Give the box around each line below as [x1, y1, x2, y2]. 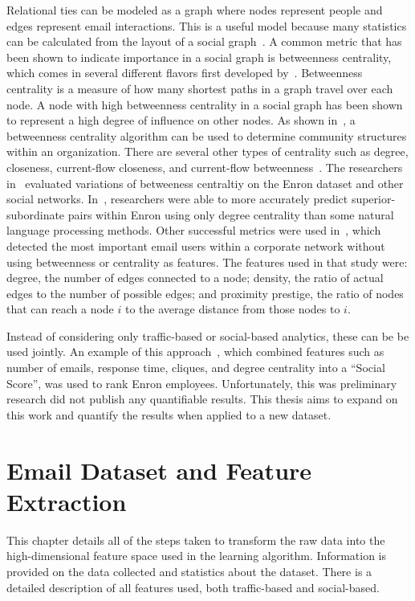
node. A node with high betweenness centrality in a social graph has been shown [6, 96, 403, 112]
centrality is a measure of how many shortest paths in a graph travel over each [6, 80, 393, 96]
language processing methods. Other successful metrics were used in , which [6, 222, 381, 239]
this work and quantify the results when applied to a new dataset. [6, 406, 332, 423]
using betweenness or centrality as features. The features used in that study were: [6, 253, 408, 270]
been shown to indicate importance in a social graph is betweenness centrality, [6, 48, 392, 65]
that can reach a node [6, 300, 114, 317]
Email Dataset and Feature [6, 453, 312, 486]
